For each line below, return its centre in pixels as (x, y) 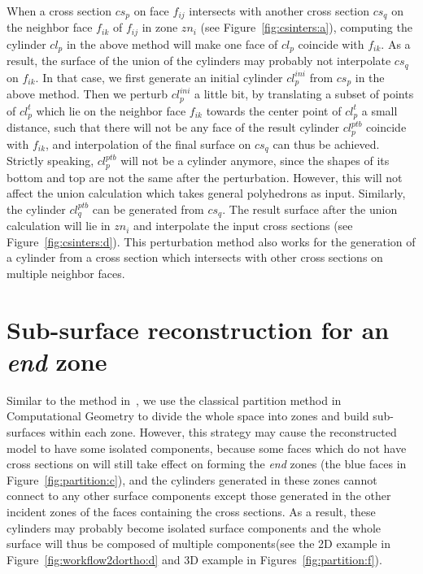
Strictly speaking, (50, 161)
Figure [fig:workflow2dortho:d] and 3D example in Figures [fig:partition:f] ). (194, 559)
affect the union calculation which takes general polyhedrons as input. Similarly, (206, 193)
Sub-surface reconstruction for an (198, 329)
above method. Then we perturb (87, 94)
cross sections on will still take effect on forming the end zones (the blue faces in (207, 464)
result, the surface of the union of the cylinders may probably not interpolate (199, 61)
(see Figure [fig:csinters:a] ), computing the (306, 27)
